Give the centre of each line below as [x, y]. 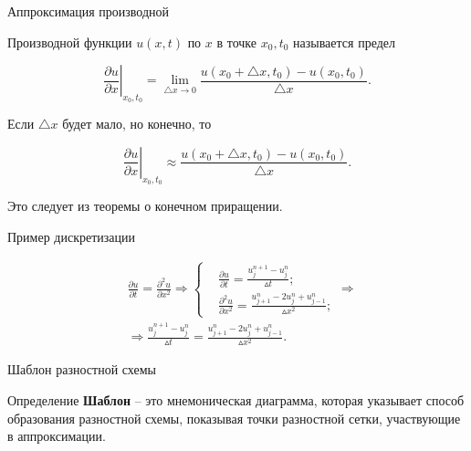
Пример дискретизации [72, 236]
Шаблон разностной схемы [82, 369]
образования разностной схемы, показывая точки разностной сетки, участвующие [234, 418]
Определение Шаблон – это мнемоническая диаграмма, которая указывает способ [236, 399]
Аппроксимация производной [89, 11]
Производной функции [70, 42]
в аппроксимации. [57, 436]
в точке [237, 42]
